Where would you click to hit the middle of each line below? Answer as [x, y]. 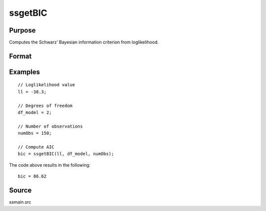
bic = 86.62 [32, 176]
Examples [25, 72]
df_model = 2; [35, 113]
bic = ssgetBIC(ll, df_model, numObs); [66, 154]
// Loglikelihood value [47, 85]
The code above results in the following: [50, 165]
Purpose [22, 30]
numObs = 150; [35, 133]
